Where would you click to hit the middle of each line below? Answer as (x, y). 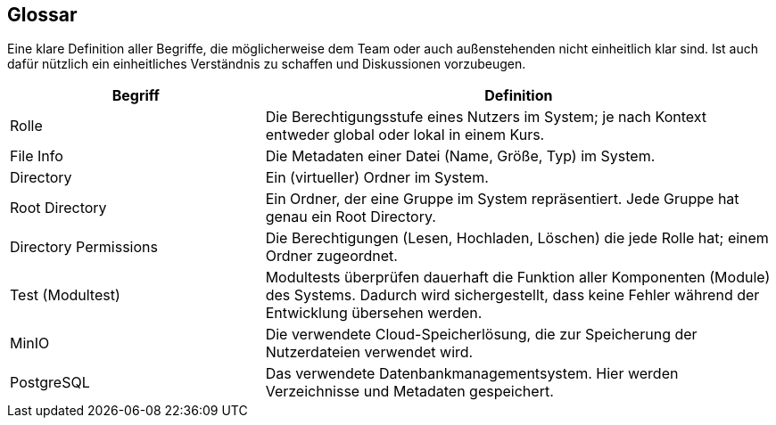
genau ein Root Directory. (351, 217)
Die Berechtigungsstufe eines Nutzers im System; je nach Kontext (486, 117)
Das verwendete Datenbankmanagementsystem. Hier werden (472, 374)
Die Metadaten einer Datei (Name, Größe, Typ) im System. (460, 156)
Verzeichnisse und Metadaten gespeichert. (409, 392)
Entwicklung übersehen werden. (374, 313)
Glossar (42, 15)
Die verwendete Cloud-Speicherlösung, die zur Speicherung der (481, 335)
